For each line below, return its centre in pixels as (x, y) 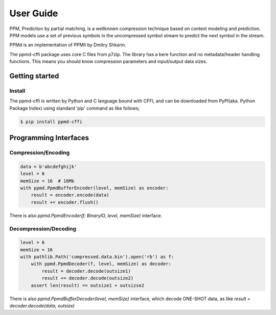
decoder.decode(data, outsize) (42, 306)
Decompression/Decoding (43, 228)
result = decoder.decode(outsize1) (86, 271)
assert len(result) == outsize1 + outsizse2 (88, 285)
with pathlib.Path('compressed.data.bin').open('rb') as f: (97, 257)
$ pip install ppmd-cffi (51, 122)
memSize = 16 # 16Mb (47, 181)
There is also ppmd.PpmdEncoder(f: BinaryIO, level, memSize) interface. (86, 215)
